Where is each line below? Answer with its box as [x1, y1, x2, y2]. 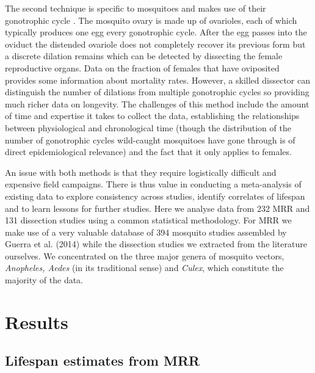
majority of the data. [5, 273, 84, 286]
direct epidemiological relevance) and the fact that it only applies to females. [5, 145, 292, 158]
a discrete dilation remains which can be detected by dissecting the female [5, 49, 283, 62]
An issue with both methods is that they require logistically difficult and [5, 165, 277, 178]
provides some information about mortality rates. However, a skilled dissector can [5, 73, 311, 86]
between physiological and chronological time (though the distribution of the [5, 121, 291, 134]
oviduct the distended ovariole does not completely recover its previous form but [5, 37, 306, 50]
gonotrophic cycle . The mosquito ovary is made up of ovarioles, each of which [5, 13, 297, 26]
